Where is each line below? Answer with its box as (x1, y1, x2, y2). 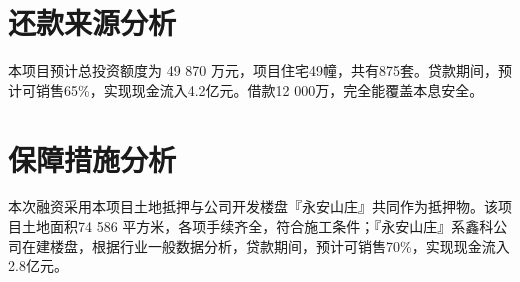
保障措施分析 (8, 138, 177, 179)
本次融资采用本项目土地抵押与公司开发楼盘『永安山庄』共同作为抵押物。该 (8, 196, 498, 217)
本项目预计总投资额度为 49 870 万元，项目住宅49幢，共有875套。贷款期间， (8, 60, 498, 81)
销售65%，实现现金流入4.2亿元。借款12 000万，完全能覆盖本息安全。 (35, 79, 484, 100)
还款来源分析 (8, 2, 177, 43)
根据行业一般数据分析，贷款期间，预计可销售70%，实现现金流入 (91, 235, 510, 256)
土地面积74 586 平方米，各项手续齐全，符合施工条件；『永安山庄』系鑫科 (21, 216, 494, 237)
